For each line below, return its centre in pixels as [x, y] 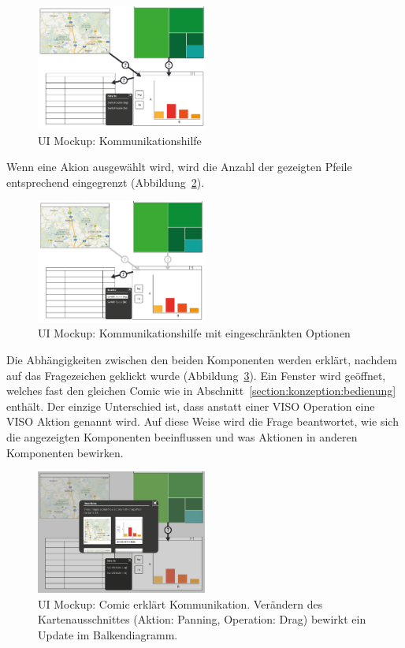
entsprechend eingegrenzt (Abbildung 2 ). [106, 182]
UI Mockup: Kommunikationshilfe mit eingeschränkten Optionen [194, 333]
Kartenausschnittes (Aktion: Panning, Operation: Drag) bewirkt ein [202, 619]
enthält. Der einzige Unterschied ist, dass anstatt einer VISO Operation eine [191, 406]
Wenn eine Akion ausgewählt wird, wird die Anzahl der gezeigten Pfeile [179, 167]
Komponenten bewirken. [65, 452]
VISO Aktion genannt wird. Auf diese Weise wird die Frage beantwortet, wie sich [202, 421]
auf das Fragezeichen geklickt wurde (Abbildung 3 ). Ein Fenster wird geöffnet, [196, 375]
